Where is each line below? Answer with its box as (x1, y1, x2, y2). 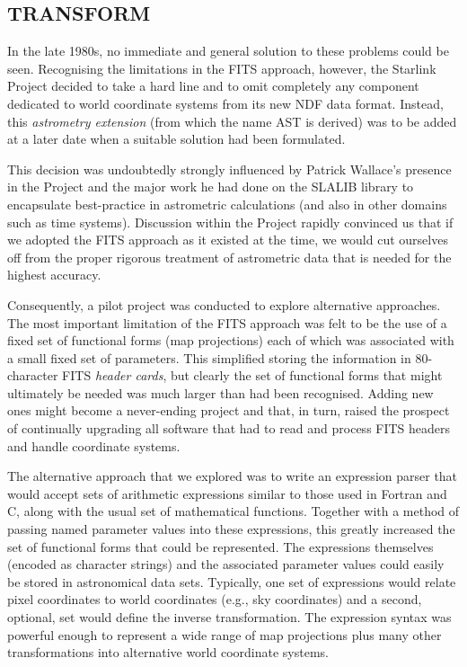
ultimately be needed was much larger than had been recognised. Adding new (7, 383, 434, 402)
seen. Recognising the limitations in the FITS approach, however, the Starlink (7, 58, 436, 77)
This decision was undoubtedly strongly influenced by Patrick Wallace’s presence (7, 159, 452, 178)
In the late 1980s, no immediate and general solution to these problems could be (7, 41, 449, 60)
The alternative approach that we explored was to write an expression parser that (7, 467, 458, 485)
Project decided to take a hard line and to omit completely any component (7, 76, 419, 95)
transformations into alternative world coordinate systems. (7, 643, 329, 662)
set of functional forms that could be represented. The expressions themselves (7, 537, 434, 556)
